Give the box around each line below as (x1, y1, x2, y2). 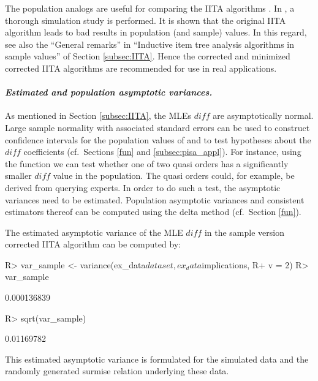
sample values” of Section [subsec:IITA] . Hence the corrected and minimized (5, 50, 290, 62)
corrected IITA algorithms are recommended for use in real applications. (5, 61, 277, 74)
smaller (5, 169, 32, 182)
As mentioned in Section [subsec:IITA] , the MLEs (5, 109, 192, 122)
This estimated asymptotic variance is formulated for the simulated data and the (5, 352, 309, 365)
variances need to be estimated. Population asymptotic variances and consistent (5, 193, 305, 206)
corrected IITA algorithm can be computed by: (5, 238, 181, 251)
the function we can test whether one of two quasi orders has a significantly (5, 157, 289, 170)
